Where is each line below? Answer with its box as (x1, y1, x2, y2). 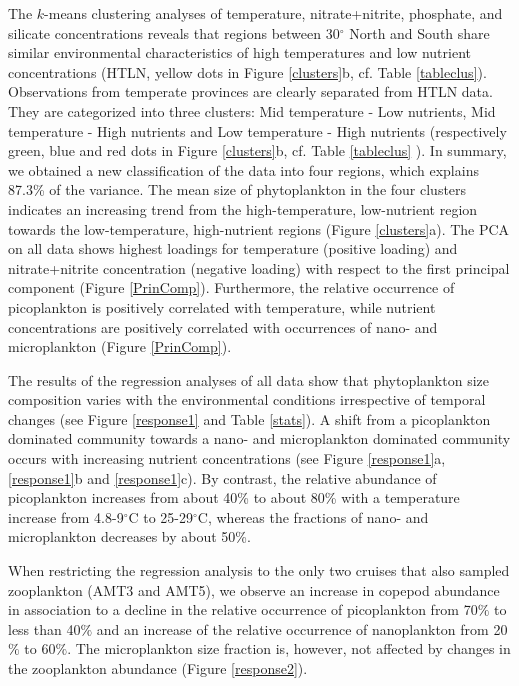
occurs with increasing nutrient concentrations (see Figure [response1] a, (8, 448, 446, 469)
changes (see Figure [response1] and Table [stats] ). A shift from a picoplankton (8, 408, 491, 429)
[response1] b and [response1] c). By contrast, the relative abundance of (8, 467, 437, 488)
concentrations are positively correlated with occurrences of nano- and (8, 316, 438, 337)
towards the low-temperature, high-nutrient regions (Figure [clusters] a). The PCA (8, 218, 510, 239)
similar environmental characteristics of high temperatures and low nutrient (8, 42, 471, 63)
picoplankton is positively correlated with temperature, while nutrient (8, 296, 436, 317)
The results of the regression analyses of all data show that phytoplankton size (8, 369, 489, 390)
